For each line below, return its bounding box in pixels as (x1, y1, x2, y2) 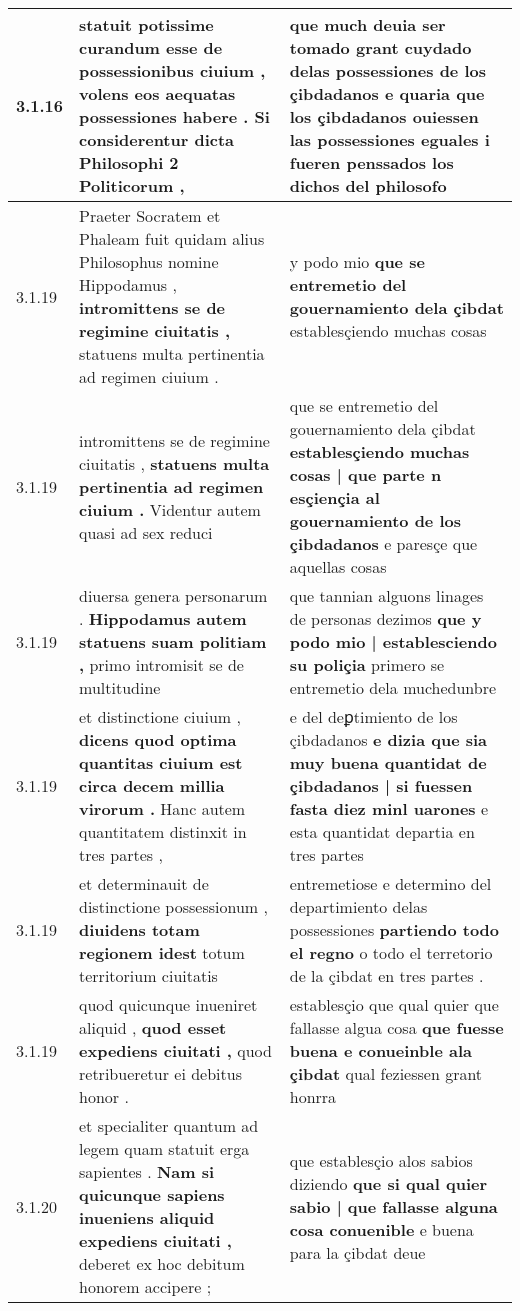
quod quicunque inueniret (79, 993, 258, 1016)
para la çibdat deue (289, 1240, 426, 1264)
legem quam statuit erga (79, 1137, 250, 1160)
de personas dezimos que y (289, 607, 482, 630)
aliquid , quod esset (79, 1016, 227, 1039)
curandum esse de (79, 36, 223, 59)
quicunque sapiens (79, 1183, 225, 1206)
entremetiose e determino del (289, 872, 492, 895)
